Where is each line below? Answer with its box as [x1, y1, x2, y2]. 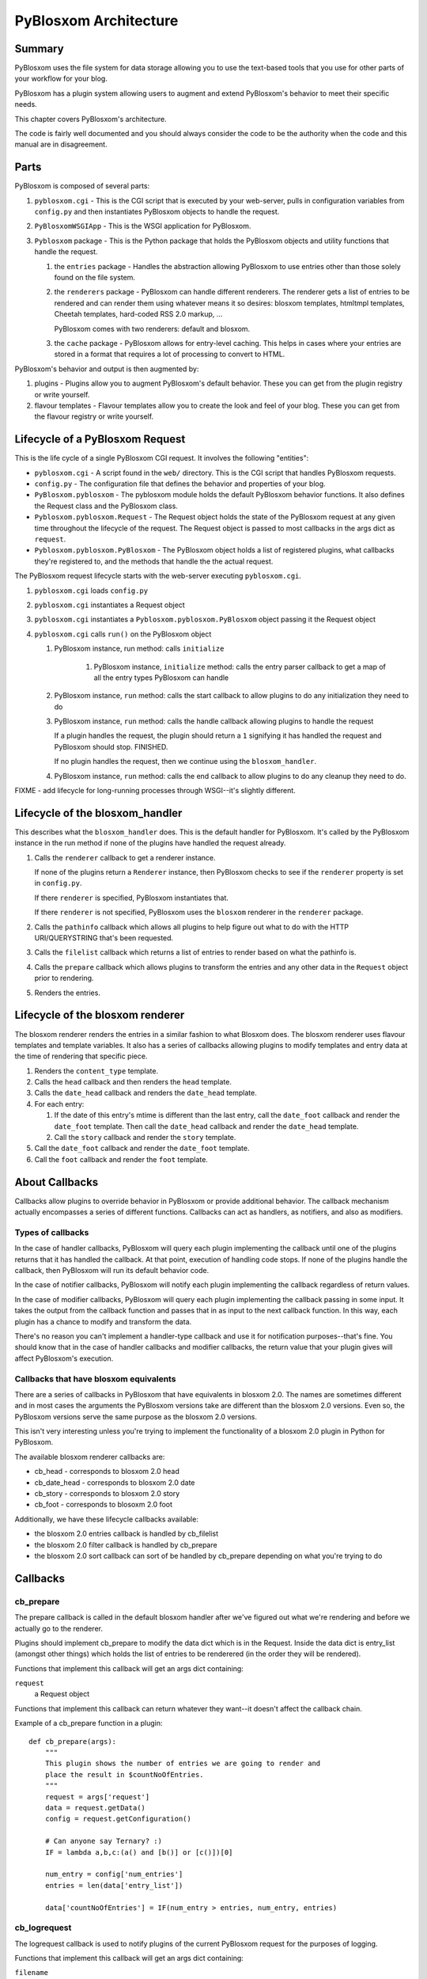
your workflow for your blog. [14, 74, 108, 83]
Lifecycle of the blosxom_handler [14, 806, 183, 819]
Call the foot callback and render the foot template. [34, 1154, 209, 1164]
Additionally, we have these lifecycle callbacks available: [14, 1514, 199, 1524]
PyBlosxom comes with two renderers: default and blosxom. [54, 324, 251, 333]
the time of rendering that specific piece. [14, 1051, 148, 1061]
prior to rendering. [34, 974, 94, 983]
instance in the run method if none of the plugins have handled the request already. [14, 838, 286, 848]
